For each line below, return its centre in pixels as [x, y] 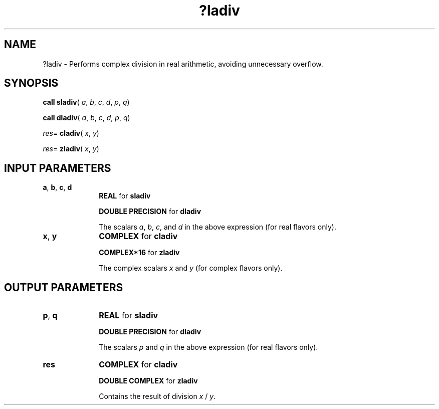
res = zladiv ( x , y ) [71, 149]
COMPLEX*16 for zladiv [139, 253]
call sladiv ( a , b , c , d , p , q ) [86, 102]
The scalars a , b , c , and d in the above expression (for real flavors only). [217, 227]
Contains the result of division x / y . [157, 396]
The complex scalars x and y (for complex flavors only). [191, 268]
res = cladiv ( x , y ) [71, 133]
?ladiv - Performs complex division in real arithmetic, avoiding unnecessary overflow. [183, 64]
